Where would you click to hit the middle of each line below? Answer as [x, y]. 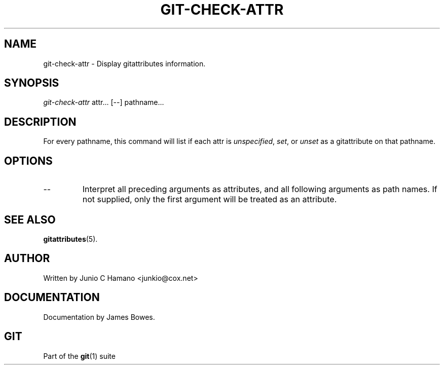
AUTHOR [27, 259]
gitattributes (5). [70, 239]
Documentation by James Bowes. [99, 317]
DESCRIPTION [40, 122]
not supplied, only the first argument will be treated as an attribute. [210, 199]
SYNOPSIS [32, 83]
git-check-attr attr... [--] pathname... [104, 102]
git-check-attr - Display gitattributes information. [124, 63]
